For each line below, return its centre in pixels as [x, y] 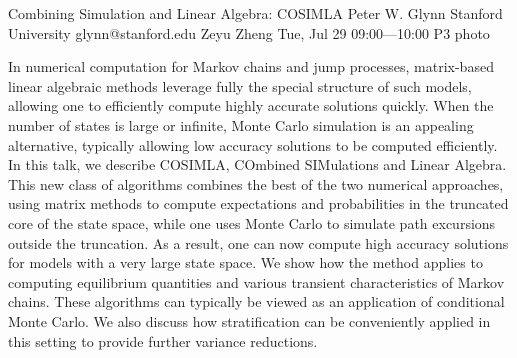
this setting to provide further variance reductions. [163, 340]
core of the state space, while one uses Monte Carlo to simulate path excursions [252, 222]
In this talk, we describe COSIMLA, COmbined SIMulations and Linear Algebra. [257, 164]
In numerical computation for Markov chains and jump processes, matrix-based [251, 66]
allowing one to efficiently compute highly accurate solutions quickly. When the [251, 105]
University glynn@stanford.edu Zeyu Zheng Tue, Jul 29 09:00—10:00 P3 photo [249, 32]
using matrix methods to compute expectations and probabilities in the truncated [258, 203]
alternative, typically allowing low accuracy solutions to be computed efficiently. [253, 144]
